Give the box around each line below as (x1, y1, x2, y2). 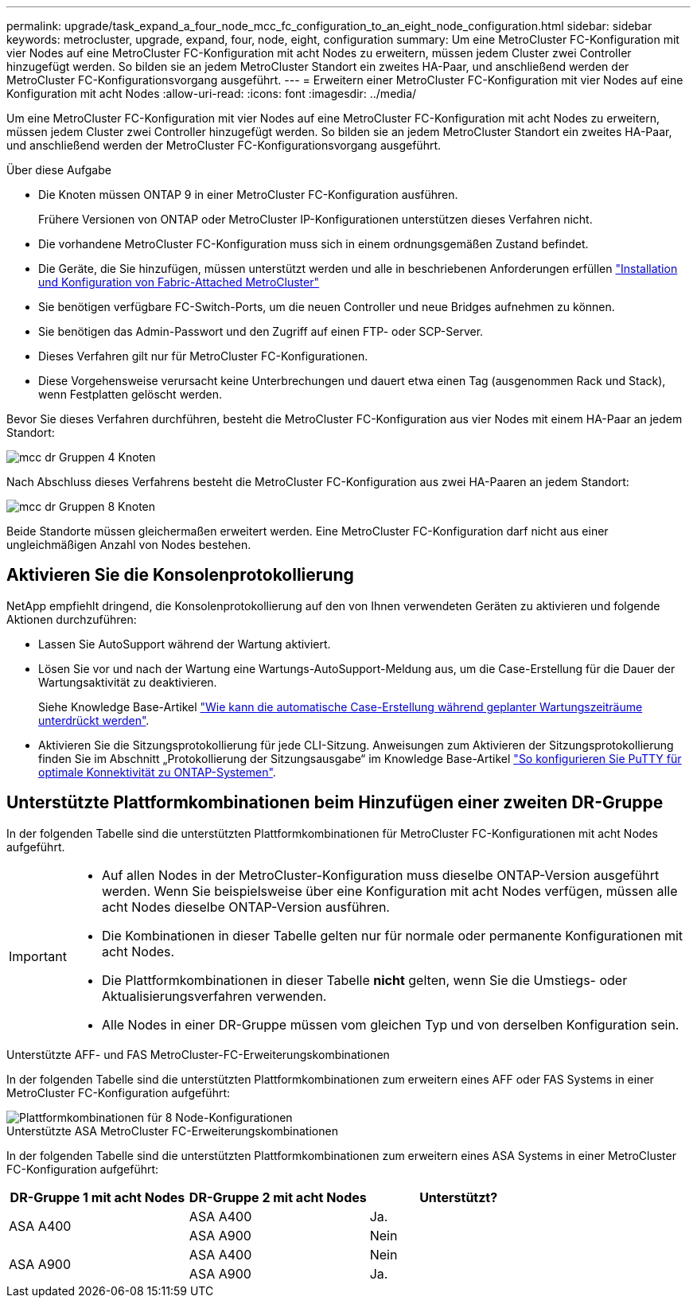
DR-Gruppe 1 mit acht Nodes (10, 1189, 185, 1205)
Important (9, 948, 67, 964)
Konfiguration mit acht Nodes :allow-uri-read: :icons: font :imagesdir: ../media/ (6, 87, 417, 100)
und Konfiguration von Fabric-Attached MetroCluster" (38, 275, 319, 289)
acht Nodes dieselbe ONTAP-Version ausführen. (101, 898, 390, 915)
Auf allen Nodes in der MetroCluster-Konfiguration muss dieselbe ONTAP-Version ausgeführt (101, 866, 660, 883)
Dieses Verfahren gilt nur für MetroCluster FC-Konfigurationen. (38, 349, 368, 363)
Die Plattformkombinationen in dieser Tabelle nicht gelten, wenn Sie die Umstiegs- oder (101, 971, 628, 988)
